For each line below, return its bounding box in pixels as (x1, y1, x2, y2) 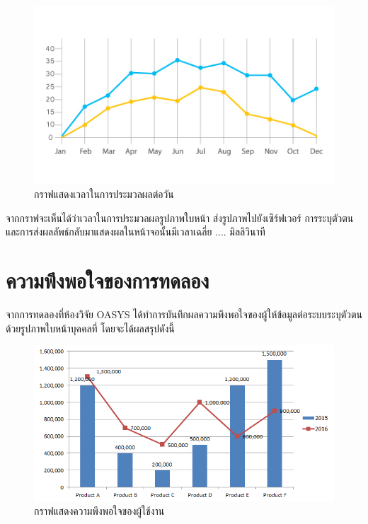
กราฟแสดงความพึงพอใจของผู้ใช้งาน (34, 503, 165, 518)
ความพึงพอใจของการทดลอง (6, 266, 209, 295)
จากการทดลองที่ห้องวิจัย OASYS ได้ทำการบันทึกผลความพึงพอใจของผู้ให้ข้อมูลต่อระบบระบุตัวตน (6, 307, 362, 322)
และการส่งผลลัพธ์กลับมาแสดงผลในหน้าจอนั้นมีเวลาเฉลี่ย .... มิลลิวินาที (6, 224, 265, 239)
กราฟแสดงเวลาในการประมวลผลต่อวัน (34, 187, 174, 202)
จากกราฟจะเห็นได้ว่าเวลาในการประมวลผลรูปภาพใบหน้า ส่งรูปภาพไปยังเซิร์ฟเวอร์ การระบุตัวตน (6, 210, 354, 225)
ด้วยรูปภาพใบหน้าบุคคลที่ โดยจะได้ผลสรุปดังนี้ (6, 320, 175, 335)
